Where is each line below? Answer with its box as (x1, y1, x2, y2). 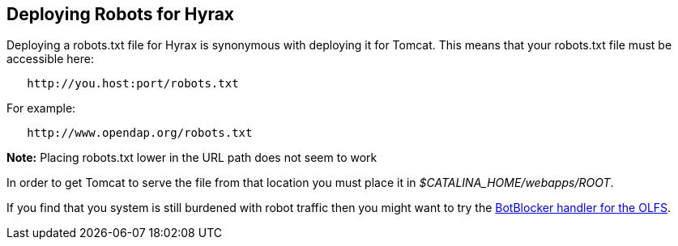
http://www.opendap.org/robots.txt (27, 126, 253, 140)
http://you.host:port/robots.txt (27, 77, 239, 91)
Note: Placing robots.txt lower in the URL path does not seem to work (6, 151, 377, 165)
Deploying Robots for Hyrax (6, 4, 235, 24)
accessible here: (6, 52, 94, 66)
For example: (6, 101, 76, 116)
